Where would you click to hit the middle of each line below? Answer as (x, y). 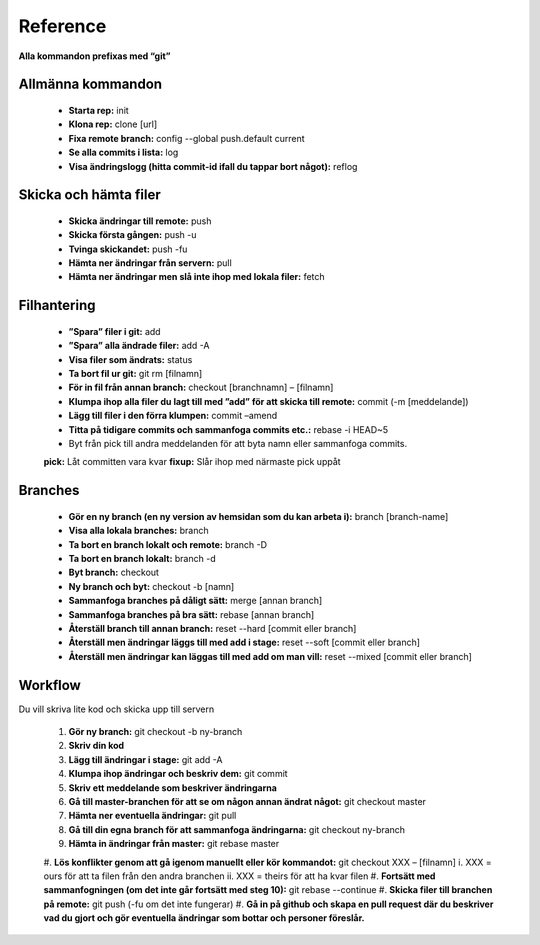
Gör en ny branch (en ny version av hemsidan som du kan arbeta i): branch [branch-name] (258, 516)
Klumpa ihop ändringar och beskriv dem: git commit (178, 774)
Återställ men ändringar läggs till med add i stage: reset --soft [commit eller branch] (244, 642)
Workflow (50, 685)
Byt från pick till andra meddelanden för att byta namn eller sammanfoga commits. (238, 444)
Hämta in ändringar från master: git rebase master (174, 844)
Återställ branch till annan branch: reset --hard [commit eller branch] (212, 628)
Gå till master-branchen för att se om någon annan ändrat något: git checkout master (247, 801)
